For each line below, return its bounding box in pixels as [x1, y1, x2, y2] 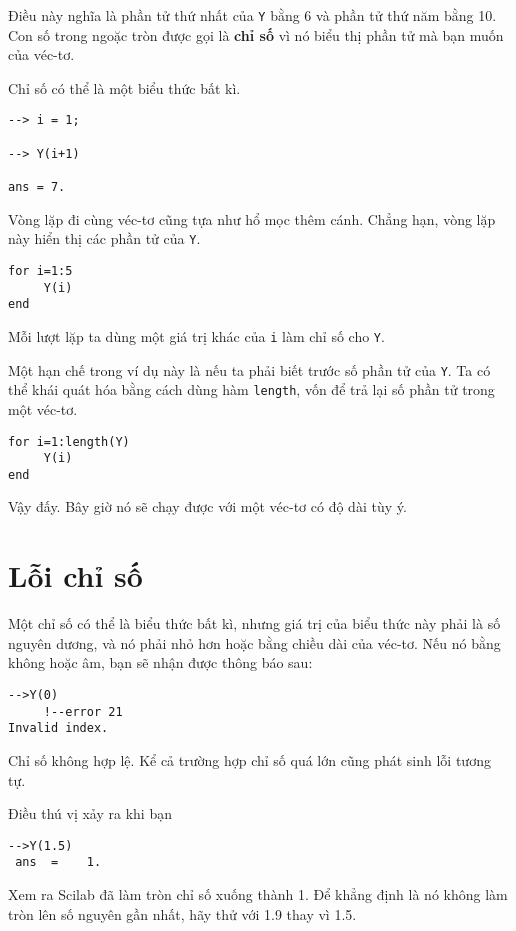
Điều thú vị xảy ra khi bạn [8, 803, 172, 824]
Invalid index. [8, 721, 109, 736]
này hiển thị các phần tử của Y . [8, 228, 201, 249]
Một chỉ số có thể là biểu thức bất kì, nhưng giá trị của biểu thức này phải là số [8, 613, 501, 634]
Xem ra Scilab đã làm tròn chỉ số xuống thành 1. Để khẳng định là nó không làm [8, 884, 508, 905]
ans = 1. [15, 855, 102, 870]
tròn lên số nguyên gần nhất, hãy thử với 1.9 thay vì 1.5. [8, 903, 357, 924]
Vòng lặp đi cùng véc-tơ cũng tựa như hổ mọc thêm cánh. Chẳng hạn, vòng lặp [8, 208, 496, 229]
